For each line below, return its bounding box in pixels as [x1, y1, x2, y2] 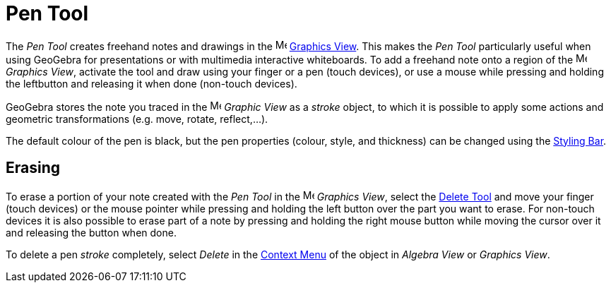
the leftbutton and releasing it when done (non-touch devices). [6, 77, 297, 90]
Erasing [6, 159, 61, 177]
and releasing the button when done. [6, 226, 177, 239]
